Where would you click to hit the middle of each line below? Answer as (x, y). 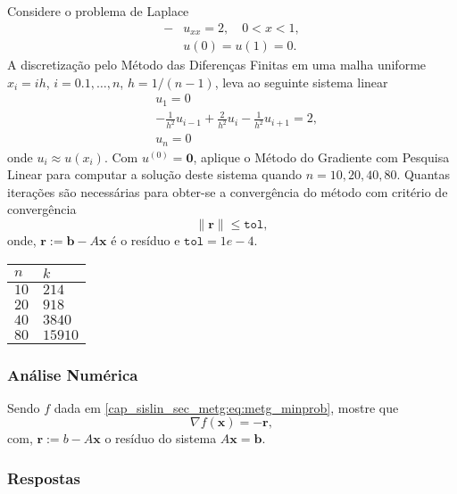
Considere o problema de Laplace (98, 11)
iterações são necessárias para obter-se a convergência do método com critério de (228, 191)
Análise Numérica (73, 374)
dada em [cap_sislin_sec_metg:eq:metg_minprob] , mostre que (226, 407)
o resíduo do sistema (161, 438)
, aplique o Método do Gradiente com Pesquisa (321, 156)
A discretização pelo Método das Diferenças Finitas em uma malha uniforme (217, 65)
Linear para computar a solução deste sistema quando (154, 174)
